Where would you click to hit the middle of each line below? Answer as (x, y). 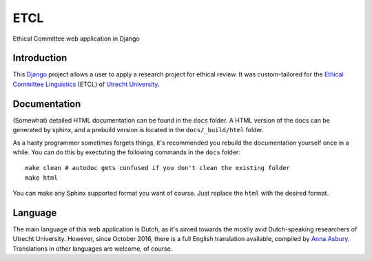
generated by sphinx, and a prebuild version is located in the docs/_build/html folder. (138, 130)
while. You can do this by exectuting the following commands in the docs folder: (126, 152)
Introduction (40, 58)
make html (41, 178)
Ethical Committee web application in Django (76, 39)
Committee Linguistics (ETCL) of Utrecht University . (86, 84)
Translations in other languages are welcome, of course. (93, 249)
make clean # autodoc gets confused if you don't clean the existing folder (158, 168)
